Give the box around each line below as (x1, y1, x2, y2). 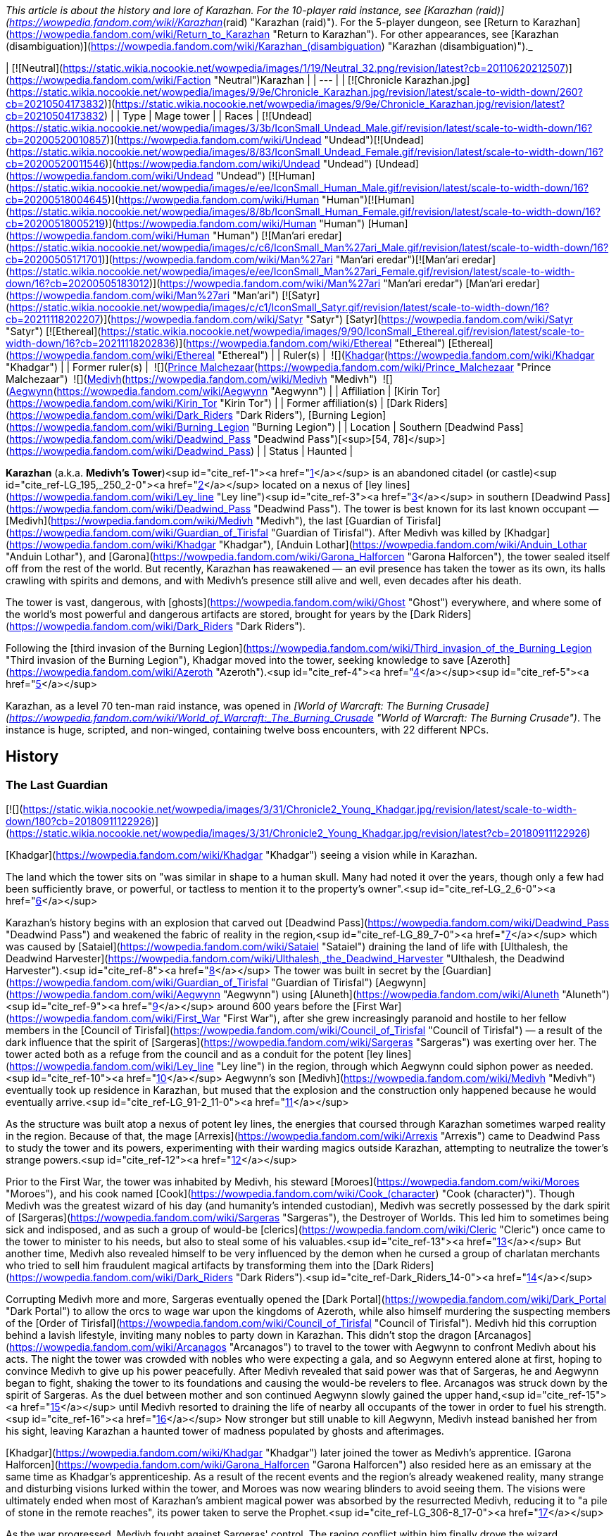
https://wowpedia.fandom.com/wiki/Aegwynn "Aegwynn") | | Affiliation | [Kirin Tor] (56, 385, 441, 397)
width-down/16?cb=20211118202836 (6, 337, 176, 349)
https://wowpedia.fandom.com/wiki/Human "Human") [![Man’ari (9, 229, 306, 241)
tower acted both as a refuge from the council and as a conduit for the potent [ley (6, 1048, 384, 1061)
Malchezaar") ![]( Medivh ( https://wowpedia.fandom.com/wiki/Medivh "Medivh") (6, 373, 377, 385)
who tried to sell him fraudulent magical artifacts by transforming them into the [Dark (6, 1259, 398, 1272)
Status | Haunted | (269, 445, 353, 457)
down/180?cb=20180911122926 (6, 815, 151, 828)
